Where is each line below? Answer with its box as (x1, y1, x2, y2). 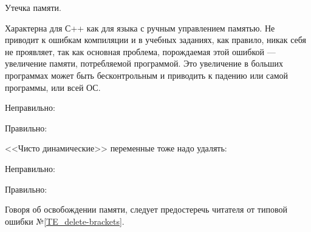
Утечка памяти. (5, 1, 61, 13)
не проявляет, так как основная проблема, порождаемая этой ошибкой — (5, 45, 276, 58)
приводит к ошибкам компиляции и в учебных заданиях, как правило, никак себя (5, 33, 307, 46)
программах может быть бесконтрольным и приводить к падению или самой (5, 68, 289, 81)
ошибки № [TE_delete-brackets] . (5, 214, 125, 227)
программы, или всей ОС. (5, 81, 101, 93)
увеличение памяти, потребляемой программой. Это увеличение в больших (5, 57, 283, 70)
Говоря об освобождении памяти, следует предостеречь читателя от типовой (5, 203, 287, 216)
